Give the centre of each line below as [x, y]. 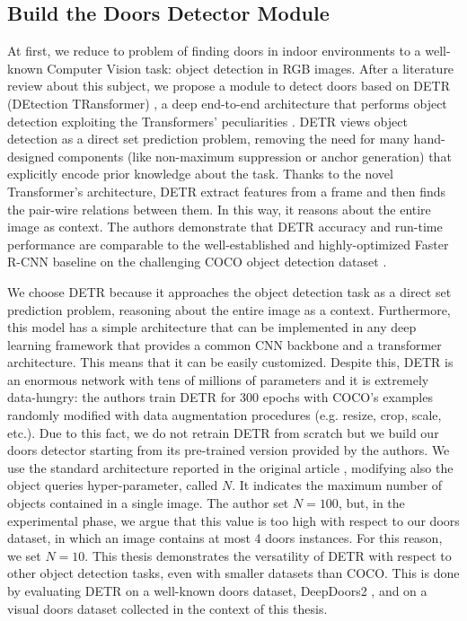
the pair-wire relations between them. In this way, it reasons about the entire [219, 209]
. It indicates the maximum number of [337, 485]
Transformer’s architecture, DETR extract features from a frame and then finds [227, 191]
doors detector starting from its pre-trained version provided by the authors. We [229, 450]
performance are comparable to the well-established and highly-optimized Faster [228, 244]
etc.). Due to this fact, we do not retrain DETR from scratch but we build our [223, 432]
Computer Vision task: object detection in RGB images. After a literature [251, 68]
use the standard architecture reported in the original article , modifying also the [230, 467]
